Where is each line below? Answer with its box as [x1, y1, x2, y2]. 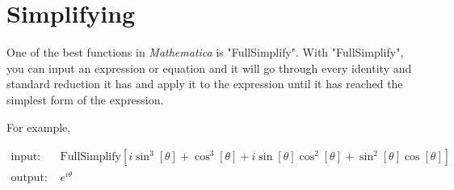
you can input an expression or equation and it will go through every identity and [6, 59, 412, 76]
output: [11, 172, 48, 184]
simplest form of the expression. [6, 91, 164, 108]
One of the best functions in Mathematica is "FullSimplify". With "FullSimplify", [6, 44, 404, 61]
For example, [6, 118, 71, 135]
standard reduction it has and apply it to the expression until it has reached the [6, 75, 403, 92]
